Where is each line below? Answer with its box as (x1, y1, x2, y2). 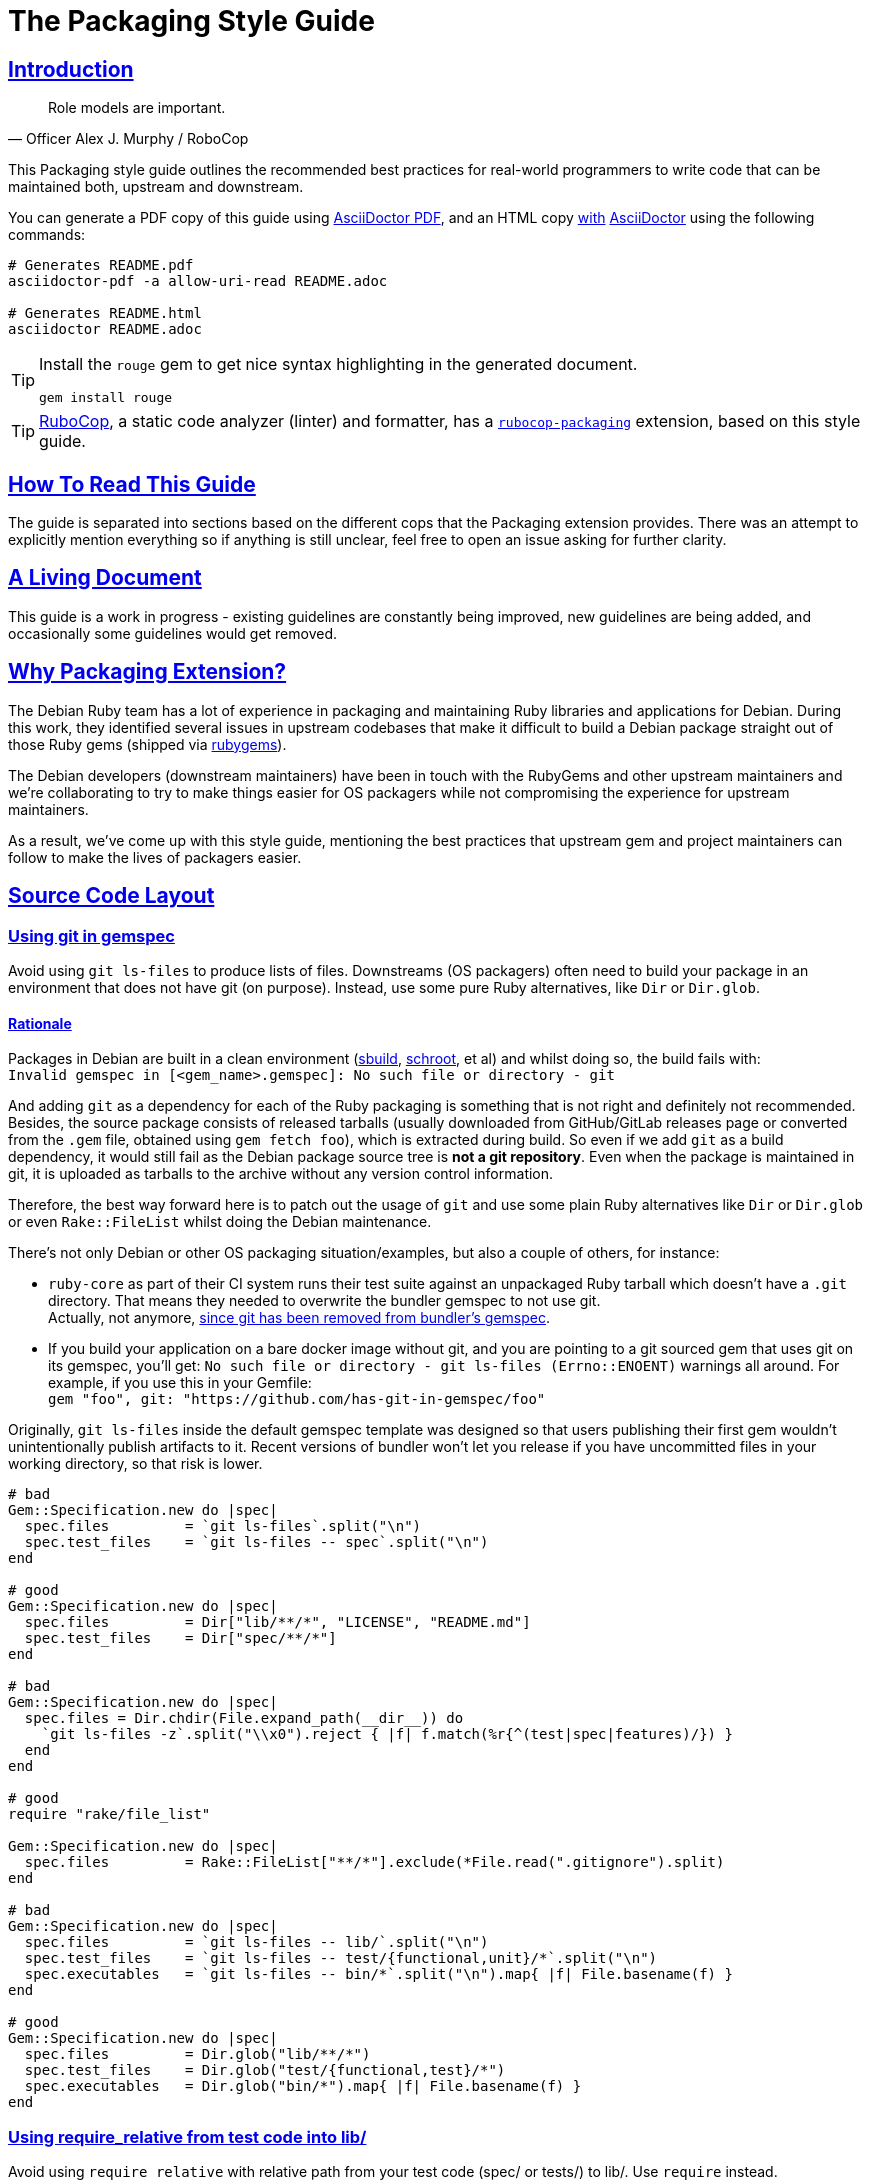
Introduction (8, 56, 134, 82)
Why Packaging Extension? (8, 659, 287, 685)
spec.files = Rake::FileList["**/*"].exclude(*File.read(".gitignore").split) (24, 1854, 725, 1871)
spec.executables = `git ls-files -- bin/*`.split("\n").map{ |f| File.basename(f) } (24, 1966, 733, 1983)
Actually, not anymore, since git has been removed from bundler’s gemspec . (48, 1309, 550, 1327)
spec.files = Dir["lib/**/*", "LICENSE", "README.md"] (24, 1614, 531, 1631)
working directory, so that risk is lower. (8, 1455, 263, 1473)
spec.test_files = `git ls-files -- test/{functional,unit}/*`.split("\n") (24, 1950, 658, 1967)
